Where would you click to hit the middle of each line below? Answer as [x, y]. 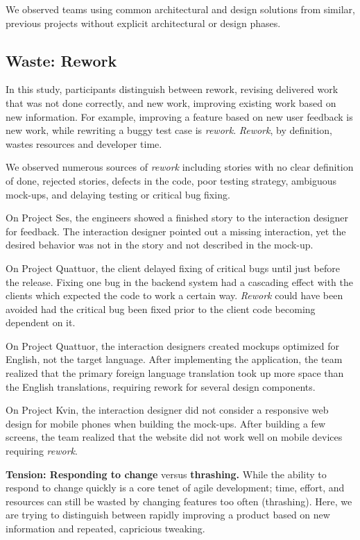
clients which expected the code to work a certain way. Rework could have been [174, 295]
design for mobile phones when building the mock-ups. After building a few [166, 423]
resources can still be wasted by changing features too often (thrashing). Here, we [179, 501]
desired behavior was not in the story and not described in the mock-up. [160, 245]
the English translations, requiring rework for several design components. [161, 386]
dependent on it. [41, 322]
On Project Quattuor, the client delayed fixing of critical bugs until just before [173, 268]
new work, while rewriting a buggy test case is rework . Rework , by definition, [169, 130]
